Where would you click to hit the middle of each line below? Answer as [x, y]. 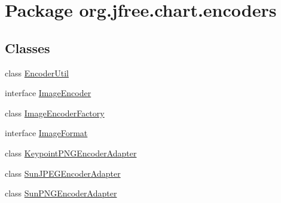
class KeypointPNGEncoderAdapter [71, 153]
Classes [28, 47]
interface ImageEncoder [48, 93]
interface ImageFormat [46, 133]
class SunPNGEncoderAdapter [61, 193]
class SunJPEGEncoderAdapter [63, 173]
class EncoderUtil [37, 73]
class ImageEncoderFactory [55, 113]
